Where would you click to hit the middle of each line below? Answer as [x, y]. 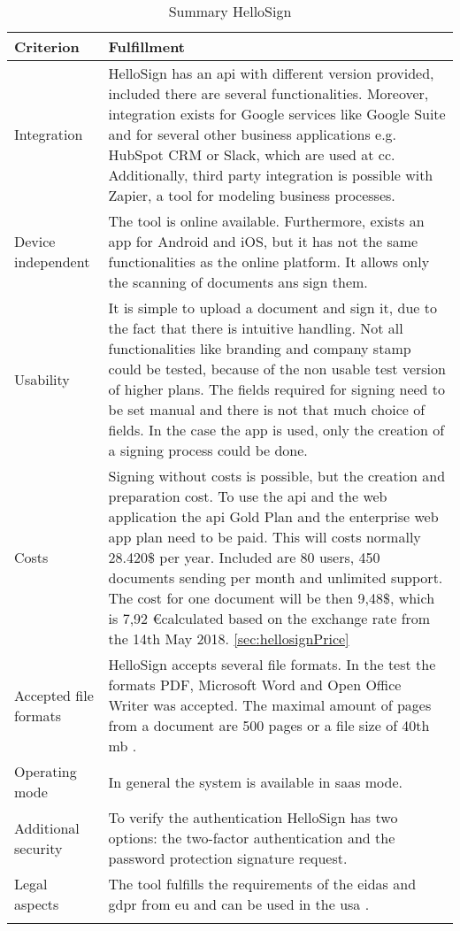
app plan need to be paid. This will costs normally [264, 537]
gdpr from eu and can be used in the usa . [239, 904]
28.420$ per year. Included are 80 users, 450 [244, 557]
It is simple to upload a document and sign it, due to [272, 308]
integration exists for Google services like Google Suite [277, 114]
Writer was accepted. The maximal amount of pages [270, 705]
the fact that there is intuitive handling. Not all [256, 328]
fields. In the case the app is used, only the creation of [276, 430]
